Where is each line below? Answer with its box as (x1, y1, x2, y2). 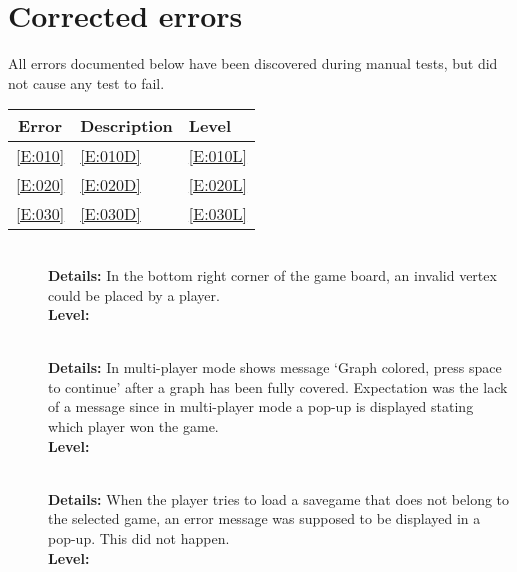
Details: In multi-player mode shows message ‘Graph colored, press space (48, 357, 502, 378)
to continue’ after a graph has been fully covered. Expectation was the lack (48, 376, 508, 397)
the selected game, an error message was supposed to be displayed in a (48, 508, 481, 529)
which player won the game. (48, 416, 219, 437)
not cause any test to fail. (8, 72, 165, 93)
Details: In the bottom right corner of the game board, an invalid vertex (48, 264, 497, 285)
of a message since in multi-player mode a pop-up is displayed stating (48, 396, 474, 417)
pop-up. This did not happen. (48, 528, 230, 549)
